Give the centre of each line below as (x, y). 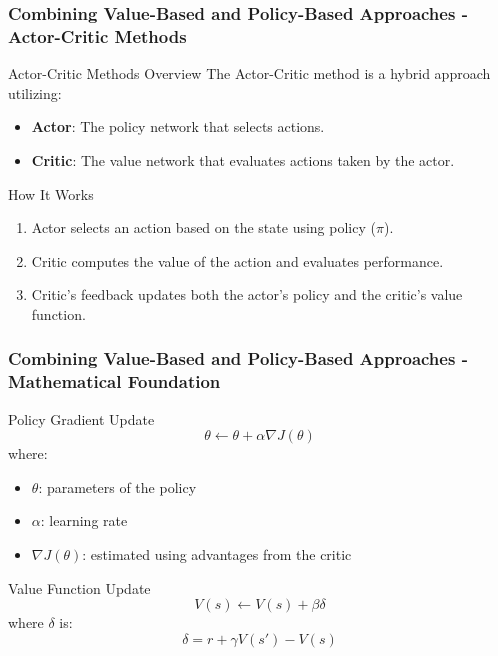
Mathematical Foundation (114, 381)
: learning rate (84, 520)
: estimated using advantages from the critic (217, 554)
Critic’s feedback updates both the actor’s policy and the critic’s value (247, 294)
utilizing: (35, 92)
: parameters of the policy (117, 486)
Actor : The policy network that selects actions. (178, 126)
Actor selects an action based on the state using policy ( (203, 227)
